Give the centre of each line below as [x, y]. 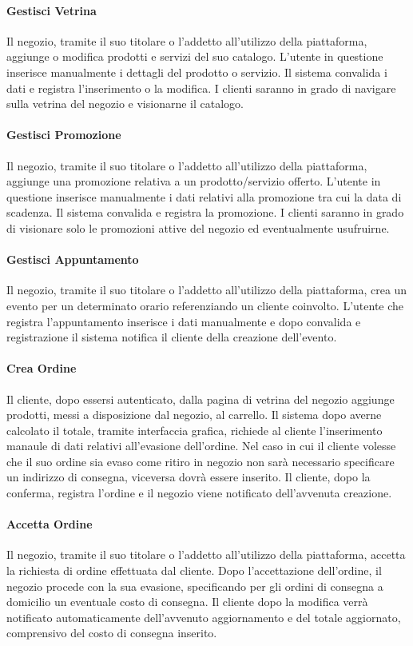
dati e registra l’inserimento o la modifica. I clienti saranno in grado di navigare [201, 88]
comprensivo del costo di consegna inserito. [112, 633]
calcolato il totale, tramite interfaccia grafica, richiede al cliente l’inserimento [195, 430]
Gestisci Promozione [64, 135]
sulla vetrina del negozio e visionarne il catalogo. [125, 104]
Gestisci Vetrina [52, 10]
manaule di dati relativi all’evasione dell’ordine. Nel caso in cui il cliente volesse [201, 446]
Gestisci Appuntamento [73, 259]
